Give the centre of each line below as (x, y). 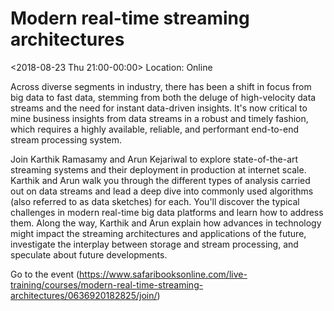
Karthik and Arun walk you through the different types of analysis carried (160, 180)
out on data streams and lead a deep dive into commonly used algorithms (162, 191)
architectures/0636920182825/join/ (84, 295)
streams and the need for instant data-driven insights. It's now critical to (159, 108)
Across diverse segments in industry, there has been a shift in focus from (161, 86)
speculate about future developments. (89, 254)
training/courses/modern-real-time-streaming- (107, 284)
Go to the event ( (45, 274)
